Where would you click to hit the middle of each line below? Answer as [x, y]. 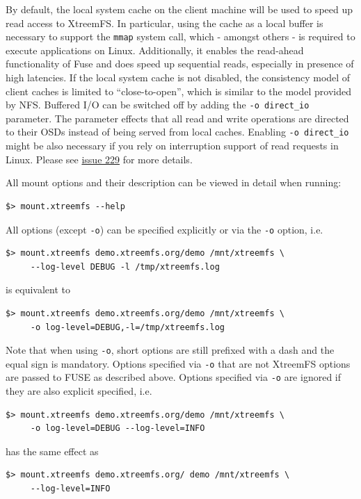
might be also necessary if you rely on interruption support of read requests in [172, 146]
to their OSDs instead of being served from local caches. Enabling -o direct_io [177, 132]
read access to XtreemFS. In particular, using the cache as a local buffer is [165, 23]
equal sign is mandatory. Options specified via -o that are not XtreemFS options [178, 363]
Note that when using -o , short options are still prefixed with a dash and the [170, 350]
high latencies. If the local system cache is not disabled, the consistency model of [178, 77]
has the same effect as [52, 451]
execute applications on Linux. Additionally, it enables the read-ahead [155, 50]
